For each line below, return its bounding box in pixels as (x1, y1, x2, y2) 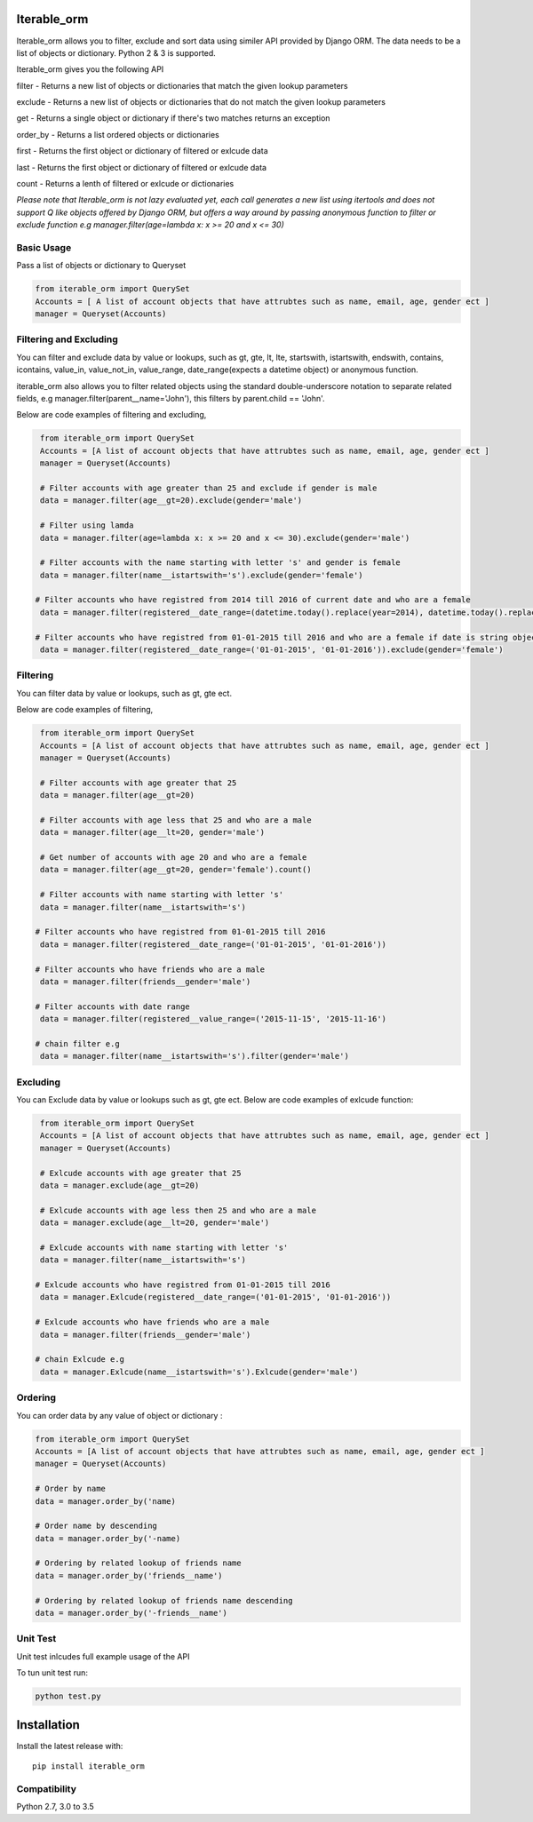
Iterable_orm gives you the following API (16, 64, 164, 75)
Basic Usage (16, 241, 72, 253)
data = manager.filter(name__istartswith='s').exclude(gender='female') (40, 569, 363, 580)
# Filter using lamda (40, 521, 134, 530)
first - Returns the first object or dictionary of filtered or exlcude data (16, 146, 268, 156)
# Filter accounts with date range (35, 1001, 190, 1012)
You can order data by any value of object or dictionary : (16, 1410, 223, 1420)
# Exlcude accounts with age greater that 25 (40, 1168, 242, 1178)
